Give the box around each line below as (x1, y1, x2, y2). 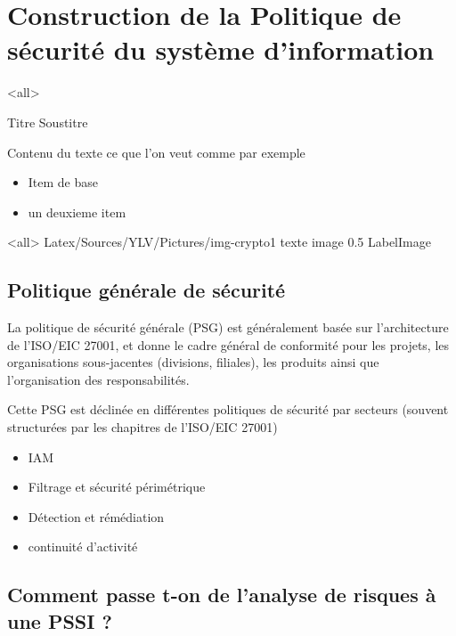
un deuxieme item (28, 202, 126, 221)
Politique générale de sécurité (7, 276, 286, 304)
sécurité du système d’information (7, 31, 435, 68)
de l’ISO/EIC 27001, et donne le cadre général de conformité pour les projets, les (7, 335, 450, 354)
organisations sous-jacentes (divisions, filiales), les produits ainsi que (7, 353, 379, 371)
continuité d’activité (28, 537, 138, 556)
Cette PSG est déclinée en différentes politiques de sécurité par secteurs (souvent (7, 400, 449, 419)
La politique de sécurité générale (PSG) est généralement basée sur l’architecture (7, 318, 449, 337)
